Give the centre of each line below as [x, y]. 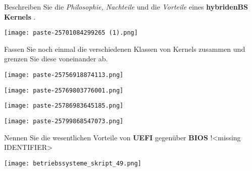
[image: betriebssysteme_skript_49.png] [73, 163]
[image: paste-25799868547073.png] [64, 121]
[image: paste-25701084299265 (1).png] [71, 33]
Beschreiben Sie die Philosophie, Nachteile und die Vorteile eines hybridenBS [126, 7]
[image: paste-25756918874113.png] [64, 75]
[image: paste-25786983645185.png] [64, 106]
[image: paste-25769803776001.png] [64, 90]
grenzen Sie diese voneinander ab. [56, 59]
